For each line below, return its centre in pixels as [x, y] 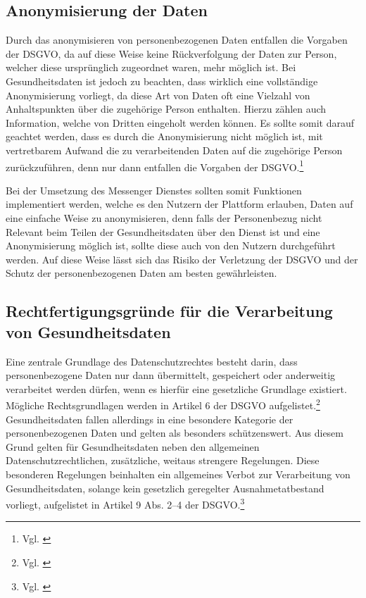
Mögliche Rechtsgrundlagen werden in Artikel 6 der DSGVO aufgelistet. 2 [163, 404]
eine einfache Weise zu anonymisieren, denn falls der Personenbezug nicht [164, 217]
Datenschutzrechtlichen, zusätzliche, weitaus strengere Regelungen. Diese [163, 460]
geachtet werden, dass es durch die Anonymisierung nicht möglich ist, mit [164, 136]
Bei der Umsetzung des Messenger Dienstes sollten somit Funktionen [154, 190]
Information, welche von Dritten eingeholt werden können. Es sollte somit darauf [180, 122]
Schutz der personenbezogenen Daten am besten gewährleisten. [141, 273]
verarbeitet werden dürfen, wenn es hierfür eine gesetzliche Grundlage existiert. [176, 388]
